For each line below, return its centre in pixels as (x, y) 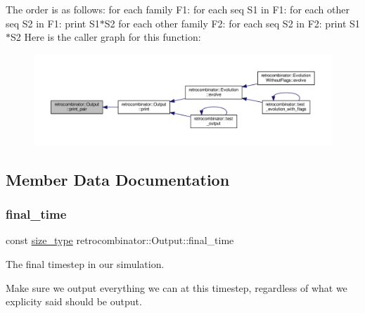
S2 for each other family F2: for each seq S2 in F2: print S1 (232, 23)
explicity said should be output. (74, 301)
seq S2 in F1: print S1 (53, 23)
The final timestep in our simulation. (85, 263)
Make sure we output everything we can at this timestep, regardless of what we (177, 287)
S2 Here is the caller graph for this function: (106, 37)
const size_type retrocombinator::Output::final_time (120, 240)
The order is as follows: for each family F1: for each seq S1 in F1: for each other (178, 9)
